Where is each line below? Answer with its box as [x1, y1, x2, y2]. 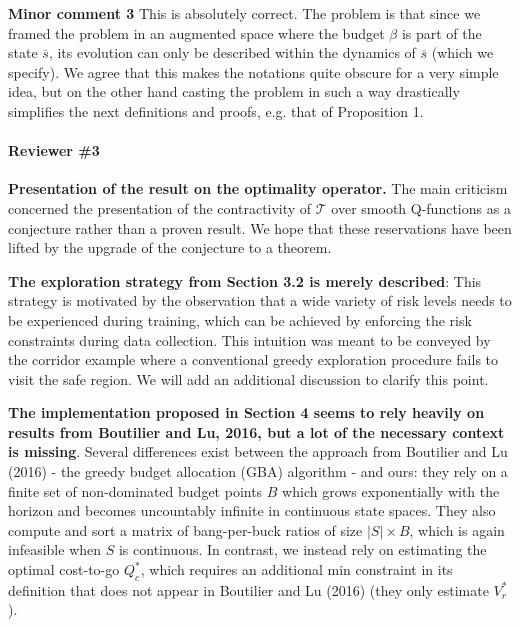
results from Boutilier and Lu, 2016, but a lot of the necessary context [8, 421, 505, 442]
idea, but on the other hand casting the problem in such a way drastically [8, 81, 460, 102]
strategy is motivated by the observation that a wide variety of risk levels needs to [8, 290, 512, 311]
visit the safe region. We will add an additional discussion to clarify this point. [8, 368, 489, 389]
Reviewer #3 [8, 140, 100, 161]
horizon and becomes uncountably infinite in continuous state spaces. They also [8, 500, 496, 521]
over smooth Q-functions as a [331, 197, 511, 218]
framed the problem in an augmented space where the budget [8, 22, 385, 43]
